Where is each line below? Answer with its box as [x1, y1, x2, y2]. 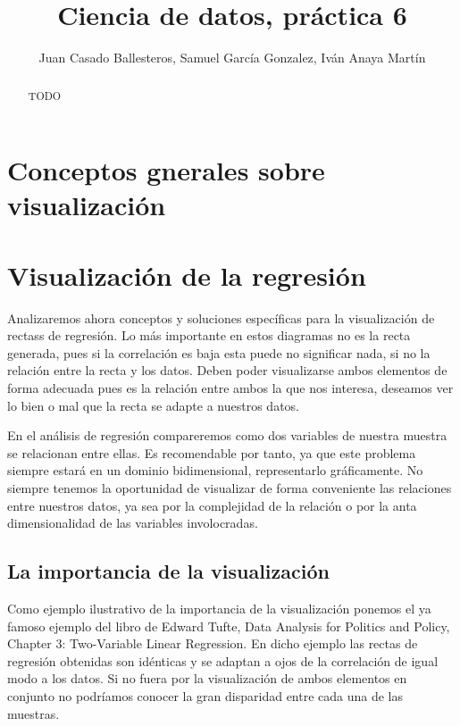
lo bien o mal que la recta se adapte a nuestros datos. [7, 396, 300, 414]
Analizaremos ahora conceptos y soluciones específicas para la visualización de [7, 308, 435, 327]
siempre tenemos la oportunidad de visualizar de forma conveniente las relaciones [7, 479, 452, 497]
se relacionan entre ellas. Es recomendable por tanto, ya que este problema [7, 443, 416, 462]
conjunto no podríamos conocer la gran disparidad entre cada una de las [7, 686, 404, 705]
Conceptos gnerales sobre [7, 152, 325, 188]
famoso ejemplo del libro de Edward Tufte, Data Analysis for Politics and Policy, [7, 616, 450, 635]
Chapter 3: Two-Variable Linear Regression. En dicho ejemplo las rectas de [7, 634, 418, 653]
